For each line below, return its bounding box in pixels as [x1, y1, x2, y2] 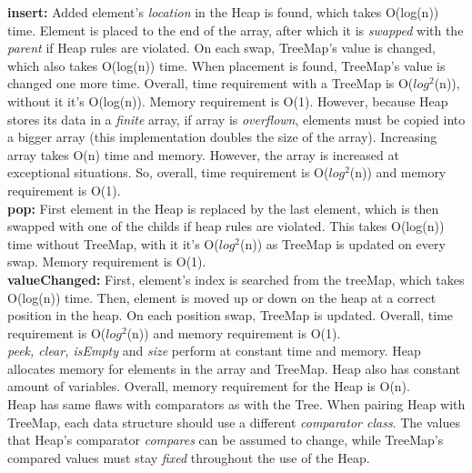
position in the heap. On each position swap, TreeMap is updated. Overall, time [7, 306, 454, 325]
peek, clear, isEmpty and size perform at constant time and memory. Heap [7, 341, 421, 360]
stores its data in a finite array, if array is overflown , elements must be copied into [7, 109, 466, 128]
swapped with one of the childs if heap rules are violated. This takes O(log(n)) [7, 216, 445, 236]
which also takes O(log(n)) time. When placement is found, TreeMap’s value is [7, 55, 446, 75]
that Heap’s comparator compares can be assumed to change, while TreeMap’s [7, 430, 444, 449]
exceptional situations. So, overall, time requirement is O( [7, 163, 329, 182]
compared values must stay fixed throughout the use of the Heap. [7, 448, 370, 467]
